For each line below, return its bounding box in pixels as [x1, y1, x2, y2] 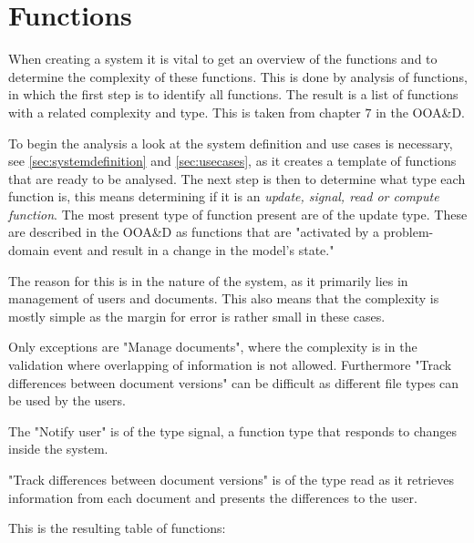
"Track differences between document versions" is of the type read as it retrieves [8, 470, 455, 488]
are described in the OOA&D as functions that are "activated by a [8, 222, 380, 241]
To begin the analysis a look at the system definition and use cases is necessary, [8, 133, 453, 152]
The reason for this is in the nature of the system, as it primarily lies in [8, 271, 408, 290]
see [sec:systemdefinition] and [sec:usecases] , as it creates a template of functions [8, 151, 457, 170]
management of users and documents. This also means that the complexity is [8, 289, 439, 308]
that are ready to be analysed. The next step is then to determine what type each [8, 169, 466, 188]
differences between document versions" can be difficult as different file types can [8, 373, 459, 392]
